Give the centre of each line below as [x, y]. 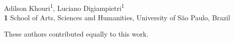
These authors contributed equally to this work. [76, 34]
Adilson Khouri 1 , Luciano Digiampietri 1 [64, 7]
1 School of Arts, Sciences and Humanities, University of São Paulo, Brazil [117, 17]
